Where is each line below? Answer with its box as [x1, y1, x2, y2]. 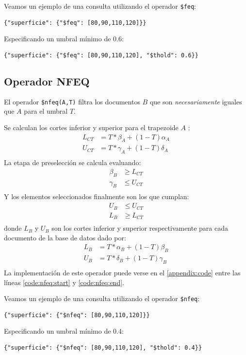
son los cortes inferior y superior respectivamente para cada [51, 223, 229, 233]
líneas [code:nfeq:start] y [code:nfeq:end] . [4, 277, 124, 287]
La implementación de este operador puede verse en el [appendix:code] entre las [4, 267, 241, 277]
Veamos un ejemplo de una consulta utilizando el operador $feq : [4, 1, 197, 11]
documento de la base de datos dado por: [4, 232, 126, 242]
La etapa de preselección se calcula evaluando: [4, 157, 141, 168]
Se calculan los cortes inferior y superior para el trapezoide [4, 122, 179, 132]
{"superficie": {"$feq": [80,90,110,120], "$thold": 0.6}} [4, 51, 198, 59]
